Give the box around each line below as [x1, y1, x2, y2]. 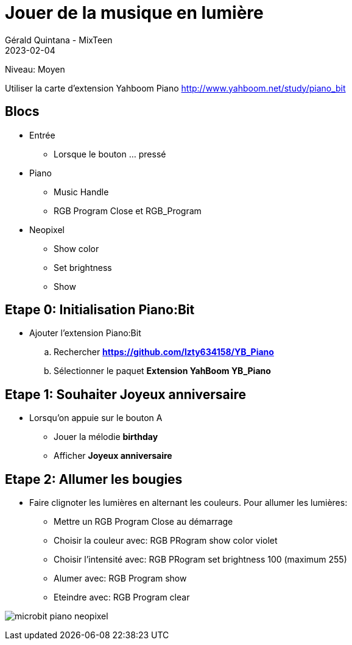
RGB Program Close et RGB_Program [54, 205, 202, 216]
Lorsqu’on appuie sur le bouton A [29, 413, 163, 423]
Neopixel [29, 224, 65, 235]
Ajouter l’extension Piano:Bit [29, 328, 141, 339]
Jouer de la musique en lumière [5, 2, 264, 23]
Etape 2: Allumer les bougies [5, 471, 183, 487]
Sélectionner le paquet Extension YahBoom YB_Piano [54, 366, 271, 377]
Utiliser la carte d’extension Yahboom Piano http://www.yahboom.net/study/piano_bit [5, 82, 346, 93]
